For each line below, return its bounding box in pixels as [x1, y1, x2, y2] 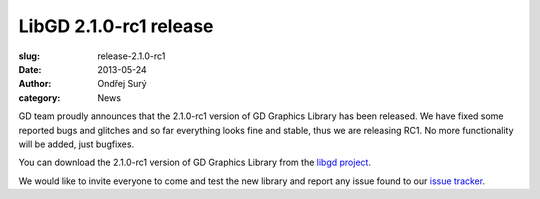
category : [18, 91, 61, 104]
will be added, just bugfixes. [18, 138, 135, 150]
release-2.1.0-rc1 [97, 50, 166, 62]
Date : [18, 63, 42, 75]
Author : [18, 78, 52, 90]
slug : [18, 50, 40, 62]
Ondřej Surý [97, 78, 147, 90]
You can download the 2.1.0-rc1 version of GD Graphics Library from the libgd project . [18, 156, 372, 169]
